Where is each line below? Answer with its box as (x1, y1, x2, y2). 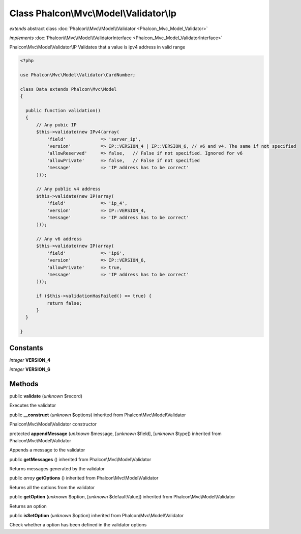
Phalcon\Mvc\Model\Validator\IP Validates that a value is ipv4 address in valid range (9, 44, 186, 50)
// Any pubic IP (36, 122, 77, 127)
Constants (9, 343, 43, 352)
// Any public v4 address (36, 186, 101, 192)
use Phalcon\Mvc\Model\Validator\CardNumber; (20, 72, 136, 78)
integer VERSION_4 (9, 357, 51, 363)
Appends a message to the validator (9, 447, 85, 453)
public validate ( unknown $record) (9, 393, 83, 399)
